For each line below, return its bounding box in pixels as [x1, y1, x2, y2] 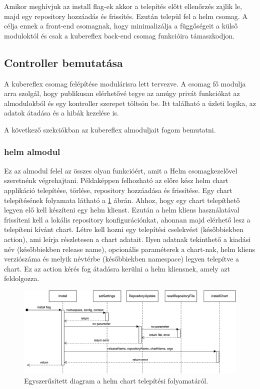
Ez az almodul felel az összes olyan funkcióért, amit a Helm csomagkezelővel [4, 165, 237, 175]
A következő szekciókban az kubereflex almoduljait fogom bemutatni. [4, 124, 216, 134]
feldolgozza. [4, 273, 39, 283]
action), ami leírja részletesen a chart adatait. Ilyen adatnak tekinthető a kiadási [4, 233, 251, 244]
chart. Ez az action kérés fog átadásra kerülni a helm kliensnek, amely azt [4, 263, 230, 273]
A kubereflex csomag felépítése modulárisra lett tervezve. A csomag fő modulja [4, 78, 246, 88]
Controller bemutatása [4, 54, 123, 70]
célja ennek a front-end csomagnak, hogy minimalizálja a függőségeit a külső [4, 20, 238, 31]
